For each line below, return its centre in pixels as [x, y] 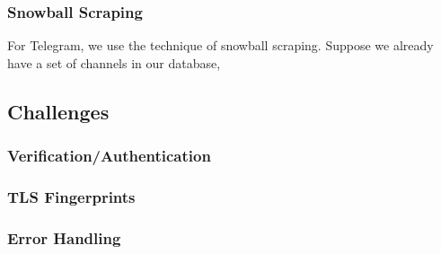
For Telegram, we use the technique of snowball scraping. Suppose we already [220, 45]
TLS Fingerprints [71, 196]
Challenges [58, 111]
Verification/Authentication [109, 156]
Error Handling [64, 237]
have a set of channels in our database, [114, 62]
